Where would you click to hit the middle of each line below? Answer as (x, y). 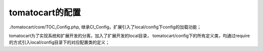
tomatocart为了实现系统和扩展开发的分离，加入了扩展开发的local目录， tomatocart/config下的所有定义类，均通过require (130, 36)
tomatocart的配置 (45, 13)
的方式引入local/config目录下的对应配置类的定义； (59, 42)
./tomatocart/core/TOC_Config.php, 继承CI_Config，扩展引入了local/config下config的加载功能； (105, 27)
